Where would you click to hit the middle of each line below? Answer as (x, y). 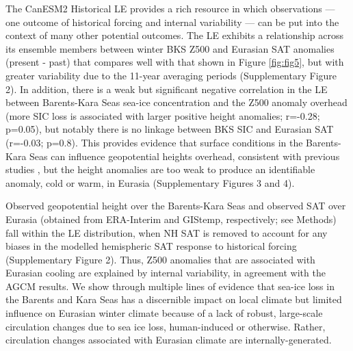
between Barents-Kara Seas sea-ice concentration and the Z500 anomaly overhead (176, 102)
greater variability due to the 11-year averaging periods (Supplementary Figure (171, 75)
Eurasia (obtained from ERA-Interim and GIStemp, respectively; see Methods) (171, 219)
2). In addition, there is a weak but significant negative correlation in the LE (167, 89)
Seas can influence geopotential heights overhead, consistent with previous (185, 156)
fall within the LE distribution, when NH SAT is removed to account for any (167, 232)
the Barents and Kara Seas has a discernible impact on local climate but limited (174, 299)
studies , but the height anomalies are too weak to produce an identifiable (160, 169)
